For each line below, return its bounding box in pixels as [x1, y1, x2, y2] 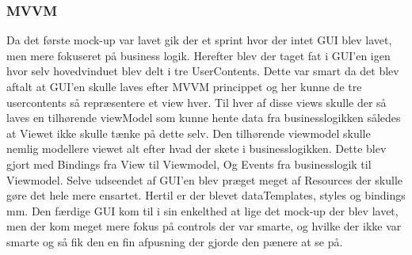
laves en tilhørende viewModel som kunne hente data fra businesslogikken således [6, 109, 401, 126]
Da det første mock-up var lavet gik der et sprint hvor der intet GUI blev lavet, [6, 32, 392, 48]
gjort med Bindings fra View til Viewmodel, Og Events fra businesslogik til [6, 155, 372, 172]
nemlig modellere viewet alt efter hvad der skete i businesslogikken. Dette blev [6, 140, 387, 157]
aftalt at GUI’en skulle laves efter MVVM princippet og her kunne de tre [6, 78, 362, 94]
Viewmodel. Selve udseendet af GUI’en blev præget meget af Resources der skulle [6, 171, 402, 188]
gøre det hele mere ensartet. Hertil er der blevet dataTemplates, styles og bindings [6, 187, 406, 204]
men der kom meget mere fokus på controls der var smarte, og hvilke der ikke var [6, 218, 402, 234]
